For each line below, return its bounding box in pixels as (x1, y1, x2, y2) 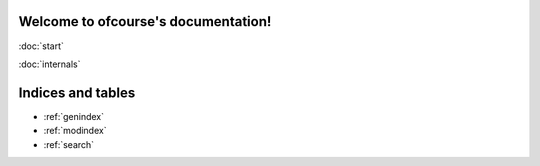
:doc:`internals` (18, 58, 81, 70)
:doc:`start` (18, 40, 65, 52)
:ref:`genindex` (43, 110, 105, 122)
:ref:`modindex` (43, 125, 107, 137)
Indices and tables (18, 84, 136, 101)
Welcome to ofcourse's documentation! (18, 13, 272, 30)
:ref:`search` (43, 138, 95, 150)
